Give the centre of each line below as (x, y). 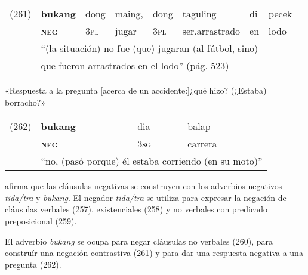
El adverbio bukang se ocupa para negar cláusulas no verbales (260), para (139, 241)
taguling (199, 13)
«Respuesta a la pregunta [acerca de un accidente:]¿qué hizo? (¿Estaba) (136, 90)
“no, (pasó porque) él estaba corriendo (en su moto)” (152, 161)
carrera (202, 144)
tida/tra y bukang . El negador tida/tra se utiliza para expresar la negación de (146, 197)
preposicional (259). (41, 220)
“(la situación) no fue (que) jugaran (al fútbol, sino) (150, 48)
